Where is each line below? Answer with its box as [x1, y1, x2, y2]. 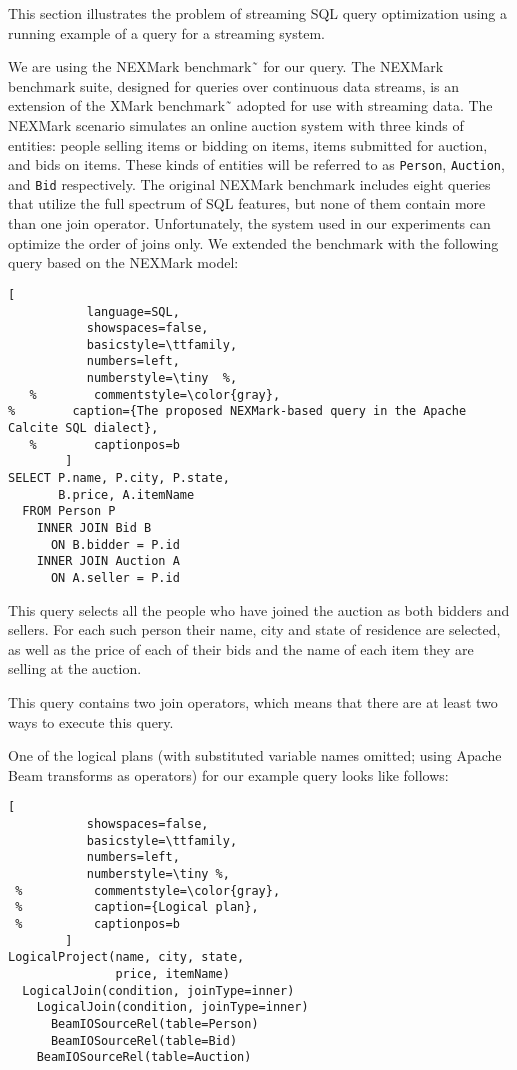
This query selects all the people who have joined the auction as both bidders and [8, 599, 510, 620]
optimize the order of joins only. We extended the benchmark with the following [8, 232, 499, 253]
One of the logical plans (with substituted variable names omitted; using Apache [8, 745, 502, 766]
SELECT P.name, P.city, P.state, [8, 471, 230, 486]
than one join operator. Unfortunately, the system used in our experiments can [8, 213, 491, 234]
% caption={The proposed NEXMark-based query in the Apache [8, 404, 467, 419]
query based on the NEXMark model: [8, 252, 239, 273]
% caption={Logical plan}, [15, 900, 259, 915]
